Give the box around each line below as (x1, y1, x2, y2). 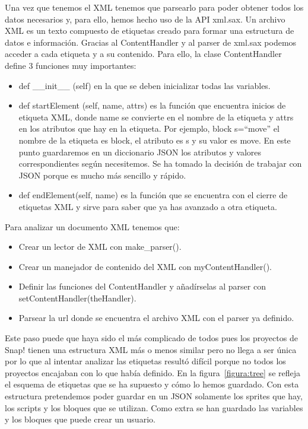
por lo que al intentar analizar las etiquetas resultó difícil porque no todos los (5, 355, 286, 367)
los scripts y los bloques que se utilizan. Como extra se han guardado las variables (5, 401, 303, 414)
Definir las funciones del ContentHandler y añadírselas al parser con (18, 280, 266, 293)
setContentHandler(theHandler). (18, 291, 136, 304)
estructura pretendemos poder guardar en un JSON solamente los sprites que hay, (5, 390, 303, 402)
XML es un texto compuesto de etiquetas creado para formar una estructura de (5, 24, 294, 37)
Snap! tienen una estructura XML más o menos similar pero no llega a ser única (5, 343, 297, 355)
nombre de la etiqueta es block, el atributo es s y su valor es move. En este (18, 134, 291, 146)
